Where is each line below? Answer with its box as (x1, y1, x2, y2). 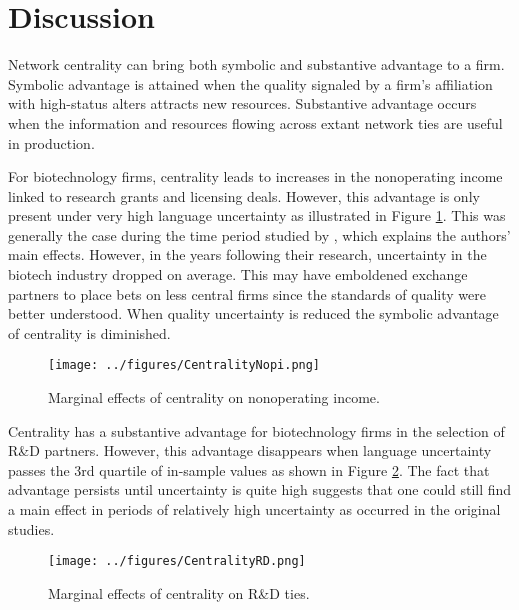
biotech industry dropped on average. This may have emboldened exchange (8, 264, 468, 285)
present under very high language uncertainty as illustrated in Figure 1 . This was (8, 205, 506, 226)
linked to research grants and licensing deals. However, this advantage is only (8, 185, 480, 206)
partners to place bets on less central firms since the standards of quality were (8, 283, 486, 304)
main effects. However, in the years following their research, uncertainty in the (8, 244, 487, 265)
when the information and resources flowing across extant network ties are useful (8, 112, 503, 133)
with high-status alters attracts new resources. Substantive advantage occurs (8, 93, 477, 114)
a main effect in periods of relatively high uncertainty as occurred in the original (8, 499, 501, 520)
